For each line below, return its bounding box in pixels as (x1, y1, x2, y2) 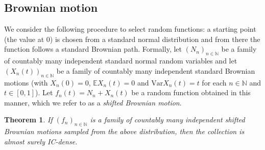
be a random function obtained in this (131, 87, 251, 98)
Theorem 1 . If (4, 114, 53, 125)
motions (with (4, 77, 48, 88)
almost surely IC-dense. (4, 136, 78, 146)
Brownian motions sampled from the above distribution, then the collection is (4, 126, 245, 137)
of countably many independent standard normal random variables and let (4, 55, 237, 66)
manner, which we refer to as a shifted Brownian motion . (4, 97, 182, 108)
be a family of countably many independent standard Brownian (56, 65, 255, 76)
